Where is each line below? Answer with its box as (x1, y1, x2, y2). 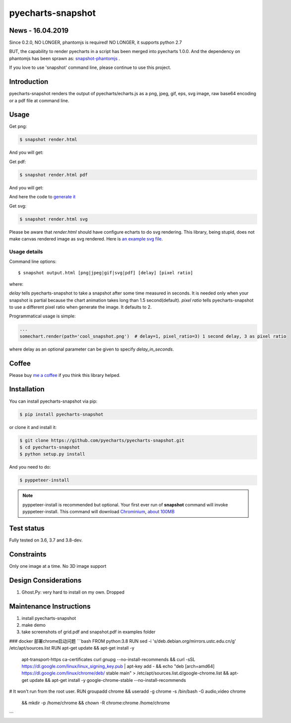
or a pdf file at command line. (9, 97, 69, 104)
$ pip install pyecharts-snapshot (19, 412, 104, 417)
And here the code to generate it (9, 194, 76, 200)
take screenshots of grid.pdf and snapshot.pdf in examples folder (21, 629, 156, 635)
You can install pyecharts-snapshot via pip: (9, 398, 98, 404)
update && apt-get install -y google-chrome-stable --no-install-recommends (29, 677, 186, 683)
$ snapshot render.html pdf (19, 172, 88, 178)
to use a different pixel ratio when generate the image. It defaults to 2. (9, 304, 152, 310)
